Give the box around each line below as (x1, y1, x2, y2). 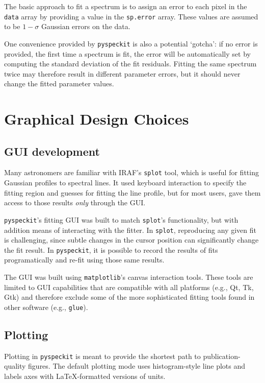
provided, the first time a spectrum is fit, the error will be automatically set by (4, 48, 251, 59)
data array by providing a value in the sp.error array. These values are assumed (4, 11, 258, 21)
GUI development (4, 143, 100, 159)
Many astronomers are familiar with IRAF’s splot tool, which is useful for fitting (4, 167, 259, 178)
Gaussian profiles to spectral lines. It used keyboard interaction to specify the (4, 177, 247, 188)
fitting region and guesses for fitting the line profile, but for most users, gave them (4, 187, 261, 198)
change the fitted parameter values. (4, 78, 114, 89)
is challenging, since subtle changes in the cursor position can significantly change (4, 234, 259, 245)
